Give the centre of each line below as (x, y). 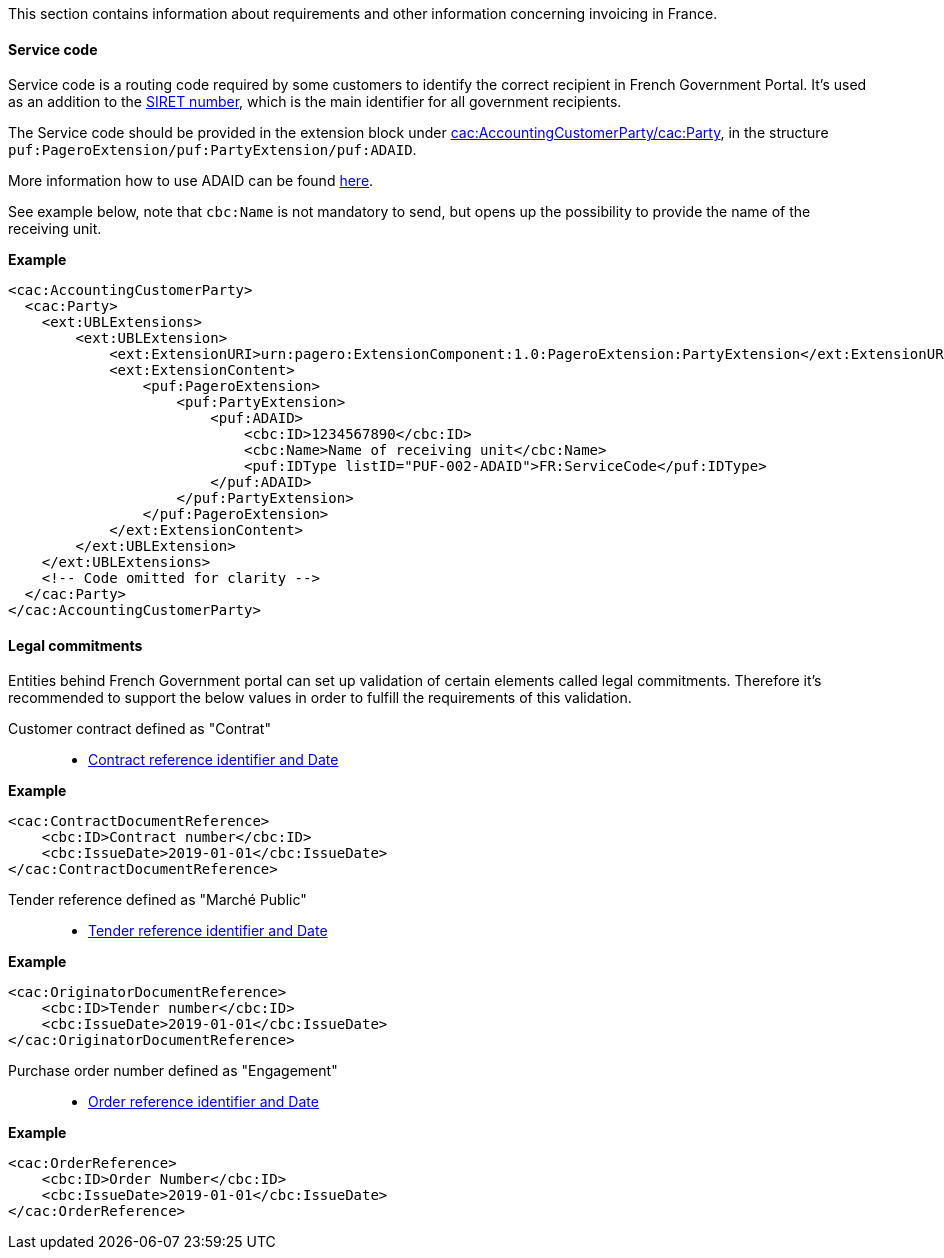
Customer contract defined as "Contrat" (139, 729)
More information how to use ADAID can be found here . (191, 181)
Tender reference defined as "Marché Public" (157, 900)
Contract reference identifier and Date (213, 760)
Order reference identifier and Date (203, 1102)
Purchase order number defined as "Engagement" (173, 1071)
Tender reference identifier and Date (208, 931)
